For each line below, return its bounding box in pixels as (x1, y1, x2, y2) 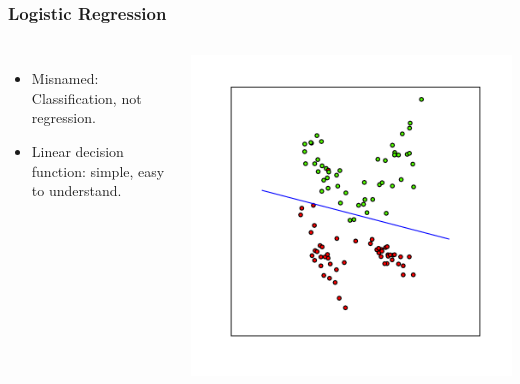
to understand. (31, 180, 122, 201)
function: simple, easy (31, 160, 165, 181)
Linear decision (31, 141, 124, 161)
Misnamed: (31, 68, 99, 89)
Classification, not (31, 87, 142, 108)
